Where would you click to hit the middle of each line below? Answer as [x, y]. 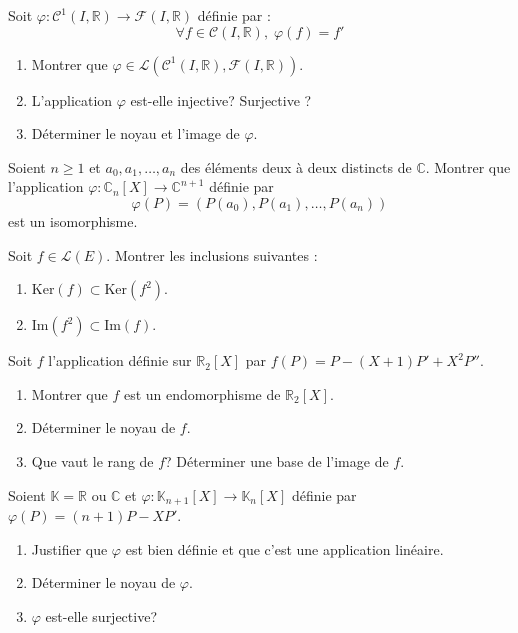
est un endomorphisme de [202, 393]
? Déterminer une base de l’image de [277, 460]
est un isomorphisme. [73, 220]
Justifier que [69, 548]
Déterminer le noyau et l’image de [135, 133]
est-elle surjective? [101, 615]
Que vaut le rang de [92, 460]
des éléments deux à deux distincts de [296, 166]
